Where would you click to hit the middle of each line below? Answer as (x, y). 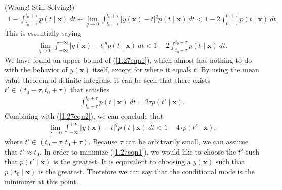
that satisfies (90, 89)
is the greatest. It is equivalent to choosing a (122, 161)
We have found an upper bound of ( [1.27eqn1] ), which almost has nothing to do (128, 60)
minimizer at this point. (42, 181)
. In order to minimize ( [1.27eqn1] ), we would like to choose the (138, 151)
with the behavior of (36, 70)
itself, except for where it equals (142, 70)
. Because (103, 142)
